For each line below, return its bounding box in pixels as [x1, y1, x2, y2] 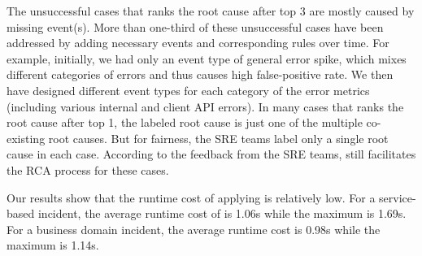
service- [379, 189, 416, 206]
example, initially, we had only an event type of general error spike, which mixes [7, 50, 407, 67]
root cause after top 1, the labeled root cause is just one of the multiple [7, 114, 363, 131]
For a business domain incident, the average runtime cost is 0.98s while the [7, 220, 381, 237]
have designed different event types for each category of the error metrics [7, 81, 370, 98]
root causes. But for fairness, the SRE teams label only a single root [48, 129, 389, 146]
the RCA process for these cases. [7, 161, 169, 178]
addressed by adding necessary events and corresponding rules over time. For [7, 34, 389, 51]
